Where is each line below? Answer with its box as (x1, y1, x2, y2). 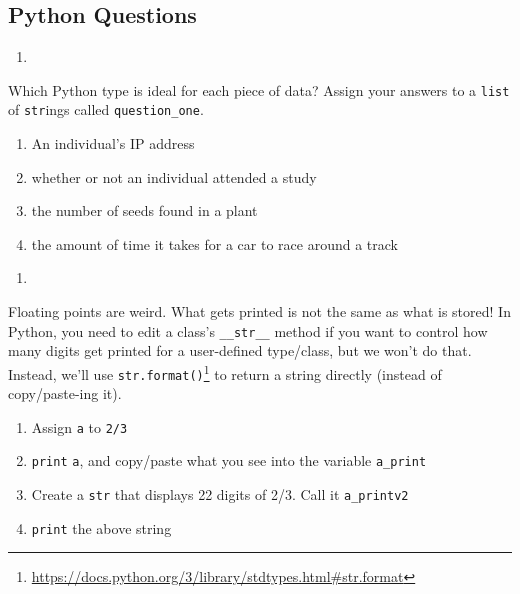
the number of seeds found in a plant (31, 200, 258, 221)
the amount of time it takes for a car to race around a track (31, 233, 398, 254)
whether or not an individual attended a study (31, 166, 317, 187)
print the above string (31, 517, 172, 538)
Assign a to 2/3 (31, 416, 128, 437)
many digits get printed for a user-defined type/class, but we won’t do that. (8, 340, 472, 361)
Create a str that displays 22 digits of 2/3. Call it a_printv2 (31, 484, 409, 505)
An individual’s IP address (31, 133, 195, 154)
